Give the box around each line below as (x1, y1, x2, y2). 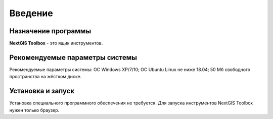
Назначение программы (9, 27, 92, 35)
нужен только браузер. (9, 107, 60, 113)
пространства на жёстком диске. (9, 74, 82, 80)
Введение (9, 8, 53, 19)
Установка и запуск (9, 87, 75, 95)
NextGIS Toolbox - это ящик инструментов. (9, 40, 103, 46)
